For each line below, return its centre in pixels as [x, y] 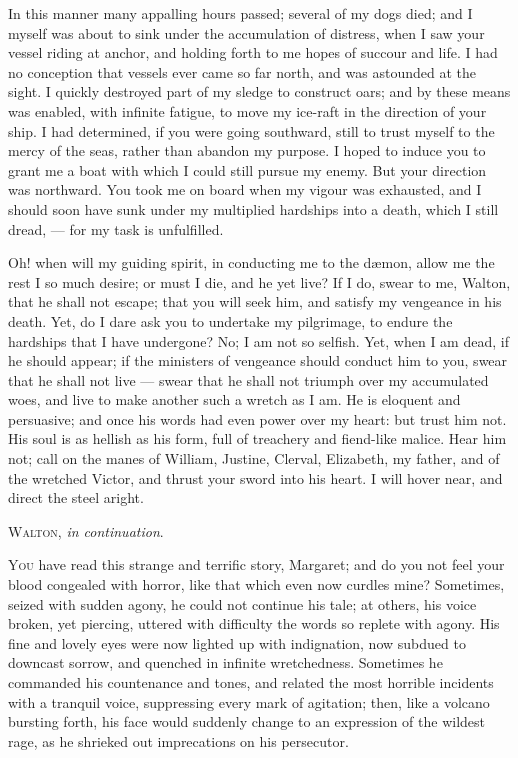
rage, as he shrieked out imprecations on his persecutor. [178, 740]
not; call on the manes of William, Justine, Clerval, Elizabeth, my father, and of [254, 458]
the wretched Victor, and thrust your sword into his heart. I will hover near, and [255, 477]
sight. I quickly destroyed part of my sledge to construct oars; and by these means [259, 91]
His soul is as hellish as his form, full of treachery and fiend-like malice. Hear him [257, 438]
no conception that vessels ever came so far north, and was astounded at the [242, 71]
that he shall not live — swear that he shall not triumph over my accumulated [248, 379]
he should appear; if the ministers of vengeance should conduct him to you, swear [258, 360]
